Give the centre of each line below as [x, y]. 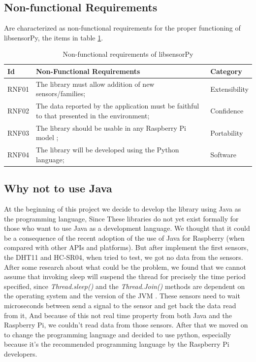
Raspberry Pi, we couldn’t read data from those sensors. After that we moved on [126, 325]
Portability [227, 132]
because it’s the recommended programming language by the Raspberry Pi [117, 344]
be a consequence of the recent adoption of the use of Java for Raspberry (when [124, 237]
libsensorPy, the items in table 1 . [54, 37]
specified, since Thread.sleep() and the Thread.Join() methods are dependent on [125, 286]
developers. [21, 353]
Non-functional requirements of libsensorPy [128, 54]
